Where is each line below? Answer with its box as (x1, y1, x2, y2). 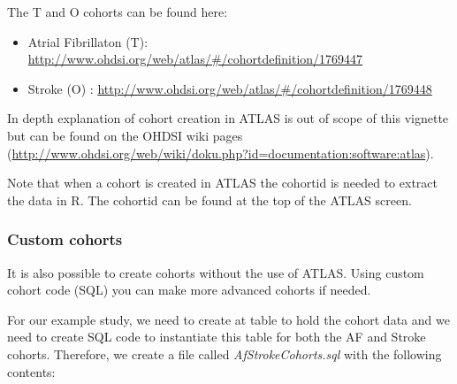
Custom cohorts (7, 228, 123, 250)
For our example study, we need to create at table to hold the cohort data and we (7, 310, 450, 328)
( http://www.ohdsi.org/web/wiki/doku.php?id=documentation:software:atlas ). (7, 143, 434, 162)
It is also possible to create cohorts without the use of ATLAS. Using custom (7, 263, 424, 281)
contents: (7, 362, 56, 380)
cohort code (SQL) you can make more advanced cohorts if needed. (7, 280, 371, 299)
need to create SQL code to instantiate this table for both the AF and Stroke (7, 327, 426, 346)
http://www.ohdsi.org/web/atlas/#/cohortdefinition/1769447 (27, 50, 363, 68)
